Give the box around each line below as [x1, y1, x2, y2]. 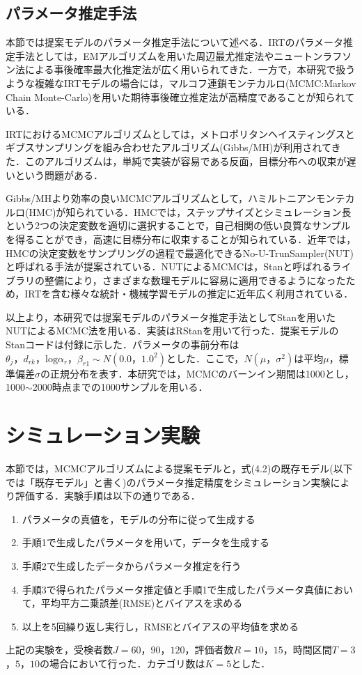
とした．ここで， [166, 350, 244, 365]
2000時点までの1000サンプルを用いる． [32, 380, 208, 394]
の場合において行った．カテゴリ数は [40, 655, 205, 670]
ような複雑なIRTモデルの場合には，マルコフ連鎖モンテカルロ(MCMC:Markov [6, 75, 356, 90]
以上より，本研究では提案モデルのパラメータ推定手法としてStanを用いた [6, 309, 336, 324]
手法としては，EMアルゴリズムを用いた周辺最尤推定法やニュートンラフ [15, 48, 343, 63]
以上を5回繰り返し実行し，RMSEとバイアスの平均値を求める [22, 619, 299, 633]
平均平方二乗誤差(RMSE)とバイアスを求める [40, 596, 243, 610]
